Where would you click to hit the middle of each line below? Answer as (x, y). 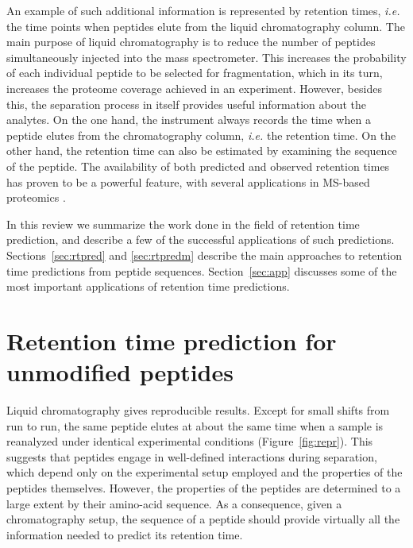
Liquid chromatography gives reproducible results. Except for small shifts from (198, 410)
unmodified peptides (120, 372)
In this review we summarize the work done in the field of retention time (183, 224)
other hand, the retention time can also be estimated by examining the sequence (202, 151)
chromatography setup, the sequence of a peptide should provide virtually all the (203, 519)
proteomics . (36, 197)
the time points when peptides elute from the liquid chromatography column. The (206, 26)
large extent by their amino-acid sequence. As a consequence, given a (174, 503)
